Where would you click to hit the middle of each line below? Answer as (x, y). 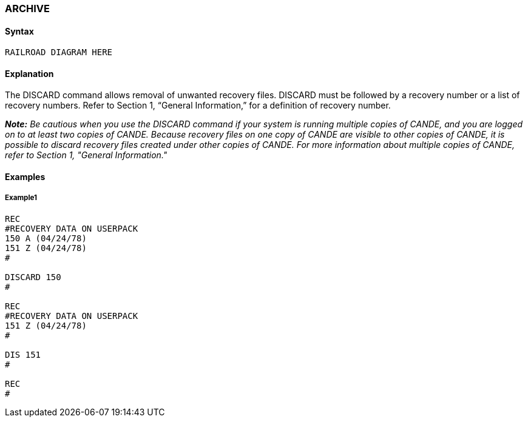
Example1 (21, 198)
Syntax (19, 31)
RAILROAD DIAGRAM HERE (59, 52)
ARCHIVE (28, 8)
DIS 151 (23, 354)
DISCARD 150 (33, 277)
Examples (25, 177)
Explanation (29, 73)
